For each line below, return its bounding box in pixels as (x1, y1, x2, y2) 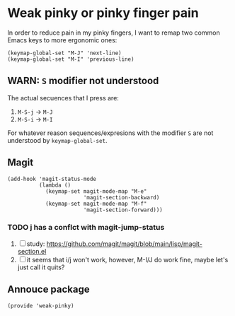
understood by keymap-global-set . (7, 136, 108, 144)
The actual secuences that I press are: (7, 93, 119, 102)
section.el (17, 247, 47, 255)
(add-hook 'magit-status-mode (7, 175, 97, 182)
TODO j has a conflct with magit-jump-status (7, 223, 165, 233)
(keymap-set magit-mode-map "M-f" (45, 200, 147, 207)
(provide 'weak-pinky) (7, 302, 74, 309)
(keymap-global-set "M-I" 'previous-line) (7, 55, 134, 63)
